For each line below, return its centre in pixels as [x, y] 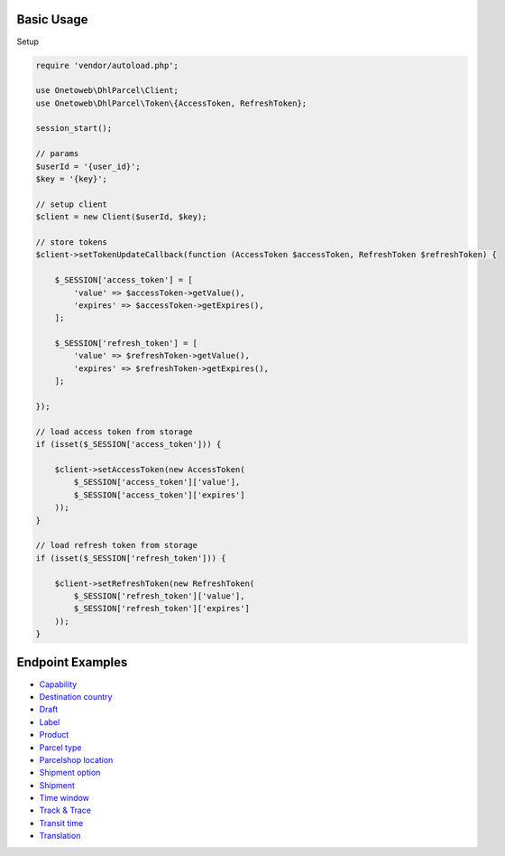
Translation [60, 836]
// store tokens [72, 242]
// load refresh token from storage [117, 545]
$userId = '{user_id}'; [88, 166]
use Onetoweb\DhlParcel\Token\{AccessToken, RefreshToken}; [171, 103]
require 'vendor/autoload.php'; [107, 65]
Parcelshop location [76, 759]
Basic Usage [52, 19]
